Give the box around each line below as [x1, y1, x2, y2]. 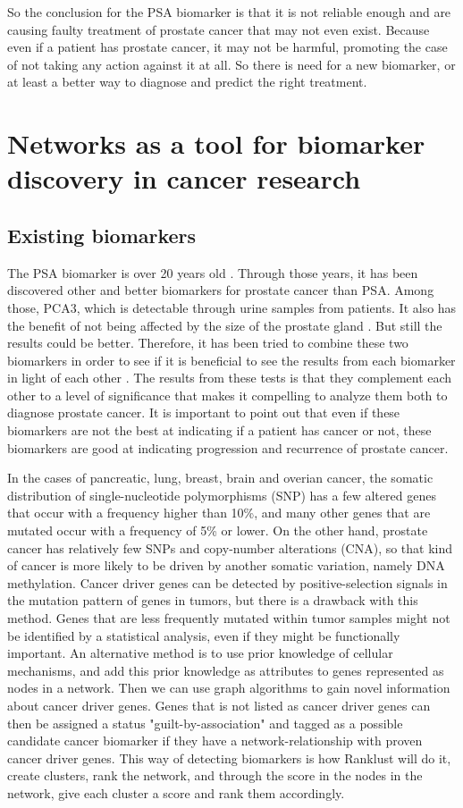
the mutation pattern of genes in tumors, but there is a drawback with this [7, 591, 418, 610]
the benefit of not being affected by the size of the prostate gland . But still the [7, 316, 442, 334]
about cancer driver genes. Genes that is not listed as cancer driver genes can [7, 695, 431, 714]
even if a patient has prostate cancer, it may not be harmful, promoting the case [7, 38, 448, 56]
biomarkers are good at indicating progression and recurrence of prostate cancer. [7, 438, 449, 457]
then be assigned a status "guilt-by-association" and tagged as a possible [7, 713, 403, 732]
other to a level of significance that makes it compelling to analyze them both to [7, 385, 448, 404]
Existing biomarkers [7, 221, 197, 248]
